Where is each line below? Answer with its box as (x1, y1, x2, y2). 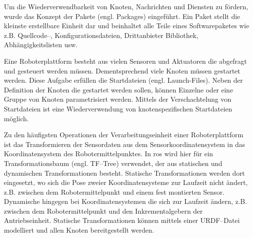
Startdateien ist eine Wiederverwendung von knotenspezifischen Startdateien (4, 103, 233, 113)
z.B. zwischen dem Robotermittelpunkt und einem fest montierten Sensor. (4, 186, 225, 197)
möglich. (4, 113, 29, 123)
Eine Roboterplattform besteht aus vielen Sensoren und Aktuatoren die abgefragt (4, 55, 247, 66)
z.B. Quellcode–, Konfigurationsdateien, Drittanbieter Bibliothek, (4, 30, 199, 40)
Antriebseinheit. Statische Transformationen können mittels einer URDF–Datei (4, 215, 240, 225)
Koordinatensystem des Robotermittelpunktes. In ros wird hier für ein (4, 148, 213, 159)
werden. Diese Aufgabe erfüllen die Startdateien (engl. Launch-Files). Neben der (4, 75, 243, 85)
